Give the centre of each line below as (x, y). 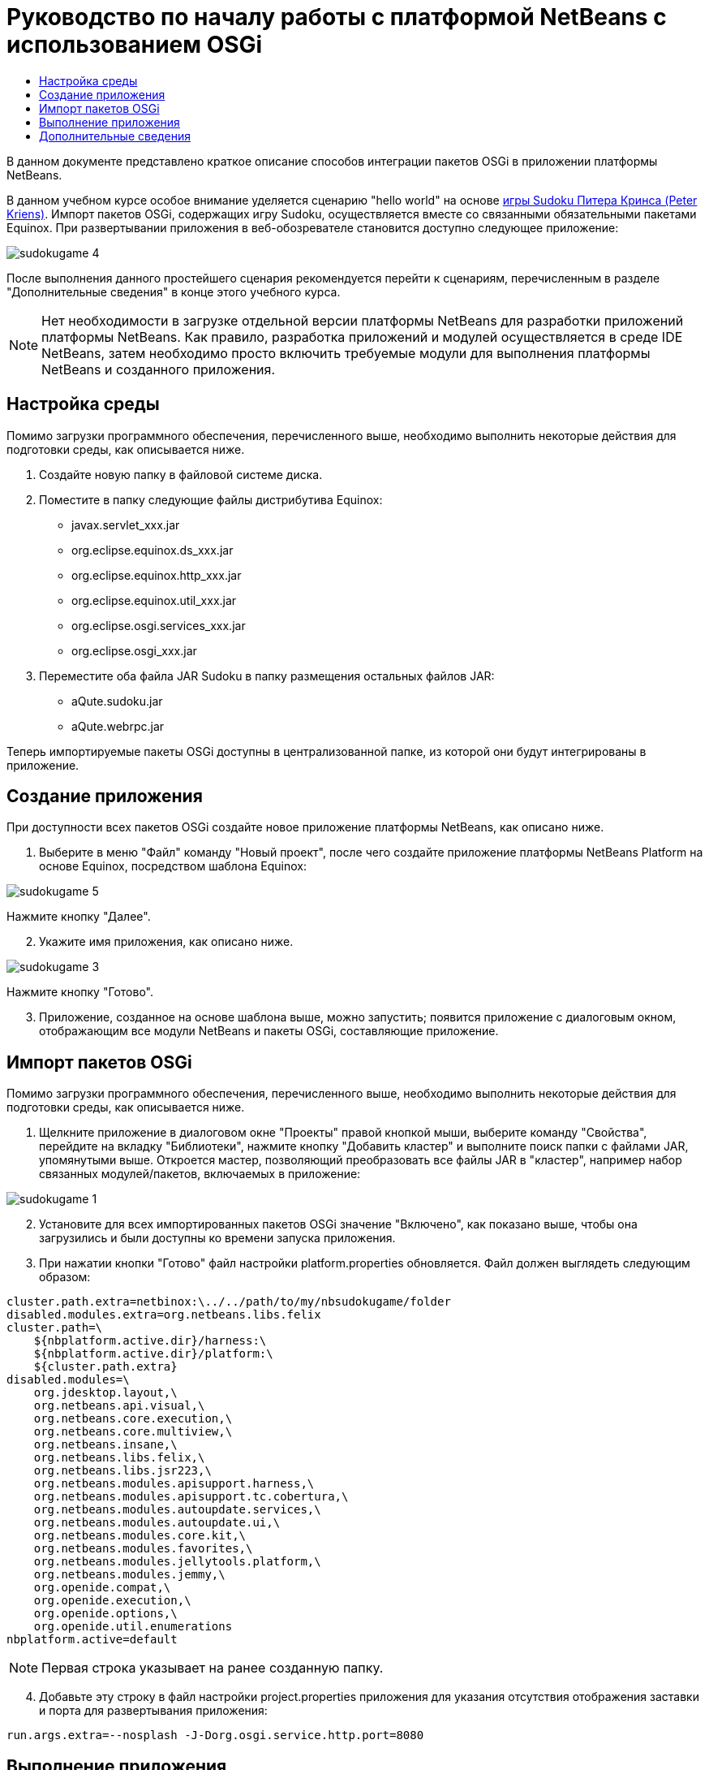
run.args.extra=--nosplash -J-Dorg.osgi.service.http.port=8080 (215, 1735)
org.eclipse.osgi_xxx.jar (134, 650)
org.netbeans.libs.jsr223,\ (122, 1471)
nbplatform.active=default (92, 1640)
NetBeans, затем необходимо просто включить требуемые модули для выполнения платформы (346, 353)
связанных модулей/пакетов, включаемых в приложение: (200, 1174)
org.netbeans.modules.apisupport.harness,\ (174, 1484)
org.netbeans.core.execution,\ (133, 1419)
